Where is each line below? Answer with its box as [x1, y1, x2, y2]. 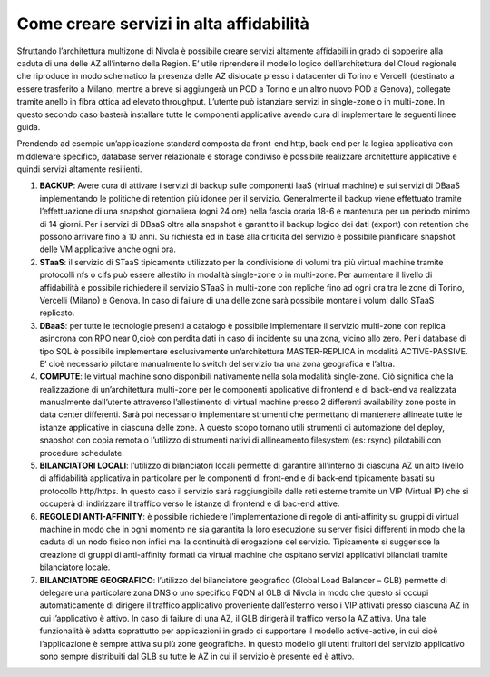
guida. [16, 121, 41, 132]
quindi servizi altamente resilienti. [16, 164, 142, 174]
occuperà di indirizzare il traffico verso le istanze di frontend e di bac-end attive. [39, 498, 340, 509]
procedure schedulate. [39, 447, 124, 458]
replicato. [39, 307, 75, 318]
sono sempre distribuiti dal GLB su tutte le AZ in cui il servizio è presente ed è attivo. [39, 651, 355, 662]
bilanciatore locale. [39, 562, 111, 572]
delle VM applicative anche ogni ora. [39, 244, 176, 254]
